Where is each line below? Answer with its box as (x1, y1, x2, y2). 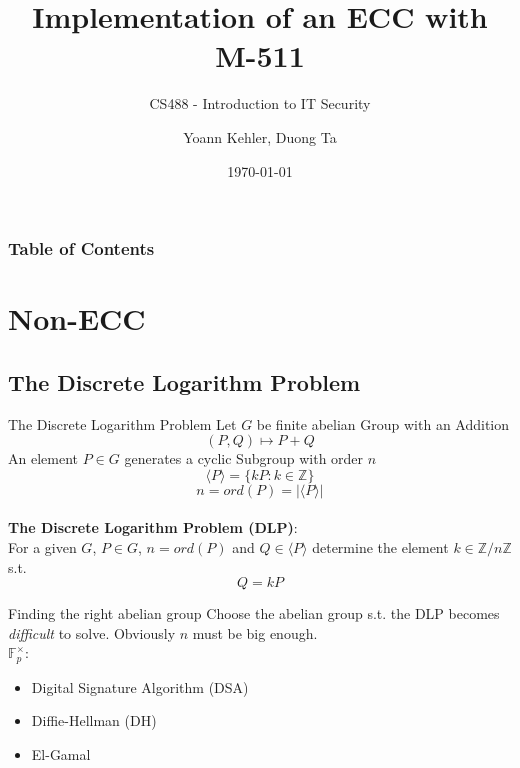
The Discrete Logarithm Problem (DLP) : (8, 517, 298, 538)
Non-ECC (8, 298, 146, 339)
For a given (8, 536, 77, 557)
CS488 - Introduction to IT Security (149, 93, 371, 114)
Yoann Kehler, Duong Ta (183, 126, 337, 147)
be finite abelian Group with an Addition (256, 413, 510, 434)
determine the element (312, 536, 449, 557)
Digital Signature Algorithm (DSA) (31, 676, 249, 697)
